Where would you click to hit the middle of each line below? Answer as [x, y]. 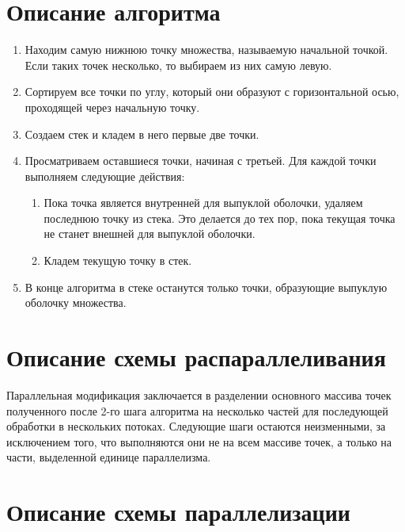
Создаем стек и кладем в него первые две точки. [142, 134]
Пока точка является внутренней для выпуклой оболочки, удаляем [203, 203]
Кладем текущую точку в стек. [118, 260]
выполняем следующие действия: [105, 176]
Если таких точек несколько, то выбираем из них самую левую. [178, 65]
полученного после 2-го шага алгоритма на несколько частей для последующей [197, 410]
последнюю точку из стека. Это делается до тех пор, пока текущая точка [220, 218]
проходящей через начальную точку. [112, 107]
